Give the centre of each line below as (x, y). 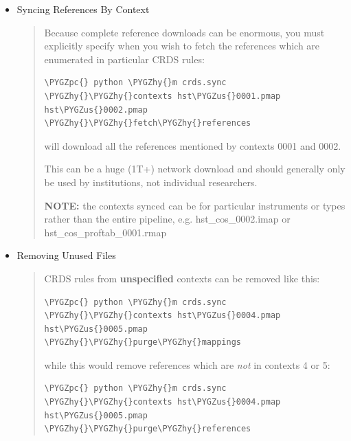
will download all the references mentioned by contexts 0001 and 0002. (193, 145)
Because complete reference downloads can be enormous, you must (184, 32)
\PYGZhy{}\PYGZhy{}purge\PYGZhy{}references (148, 429)
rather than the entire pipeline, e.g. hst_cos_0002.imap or (167, 219)
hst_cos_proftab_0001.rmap (105, 232)
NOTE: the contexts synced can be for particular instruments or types (195, 205)
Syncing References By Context (83, 9)
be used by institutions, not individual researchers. (151, 182)
